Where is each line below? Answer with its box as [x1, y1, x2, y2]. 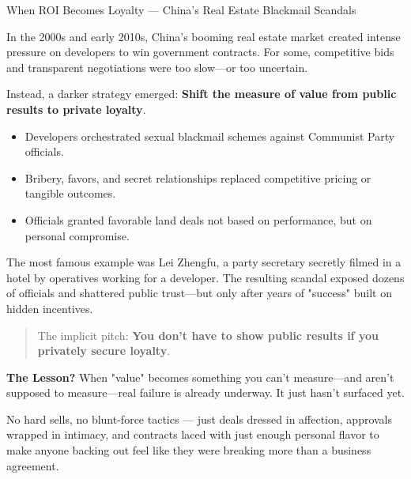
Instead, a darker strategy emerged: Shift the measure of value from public [6, 85, 397, 102]
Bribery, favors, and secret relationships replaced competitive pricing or [25, 169, 371, 186]
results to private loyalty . [6, 100, 146, 117]
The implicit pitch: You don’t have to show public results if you [37, 326, 379, 343]
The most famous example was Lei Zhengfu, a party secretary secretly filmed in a [6, 254, 402, 270]
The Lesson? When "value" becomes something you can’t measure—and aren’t [6, 368, 394, 385]
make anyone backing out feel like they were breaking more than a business [6, 442, 371, 458]
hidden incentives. [6, 300, 93, 316]
